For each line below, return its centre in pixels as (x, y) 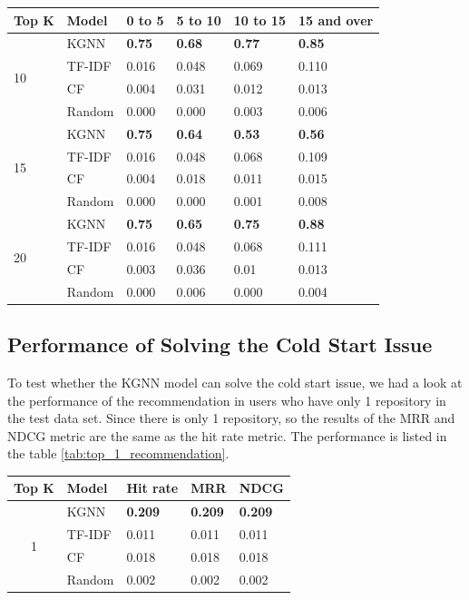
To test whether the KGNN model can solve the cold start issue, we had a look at (235, 382)
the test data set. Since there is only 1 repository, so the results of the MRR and (231, 418)
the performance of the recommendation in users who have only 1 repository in (227, 400)
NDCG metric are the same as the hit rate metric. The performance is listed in (227, 435)
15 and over (336, 20)
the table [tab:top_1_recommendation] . (118, 453)
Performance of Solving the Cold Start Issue (220, 344)
